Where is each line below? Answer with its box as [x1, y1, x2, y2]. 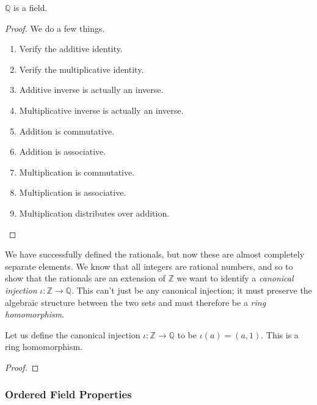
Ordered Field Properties [5, 387, 132, 402]
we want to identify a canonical [177, 272, 294, 284]
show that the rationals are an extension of [5, 272, 166, 284]
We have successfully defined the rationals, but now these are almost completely [5, 248, 305, 261]
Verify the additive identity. [19, 42, 123, 55]
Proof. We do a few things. [5, 21, 105, 34]
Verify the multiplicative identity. [19, 62, 144, 75]
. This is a [261, 328, 299, 341]
